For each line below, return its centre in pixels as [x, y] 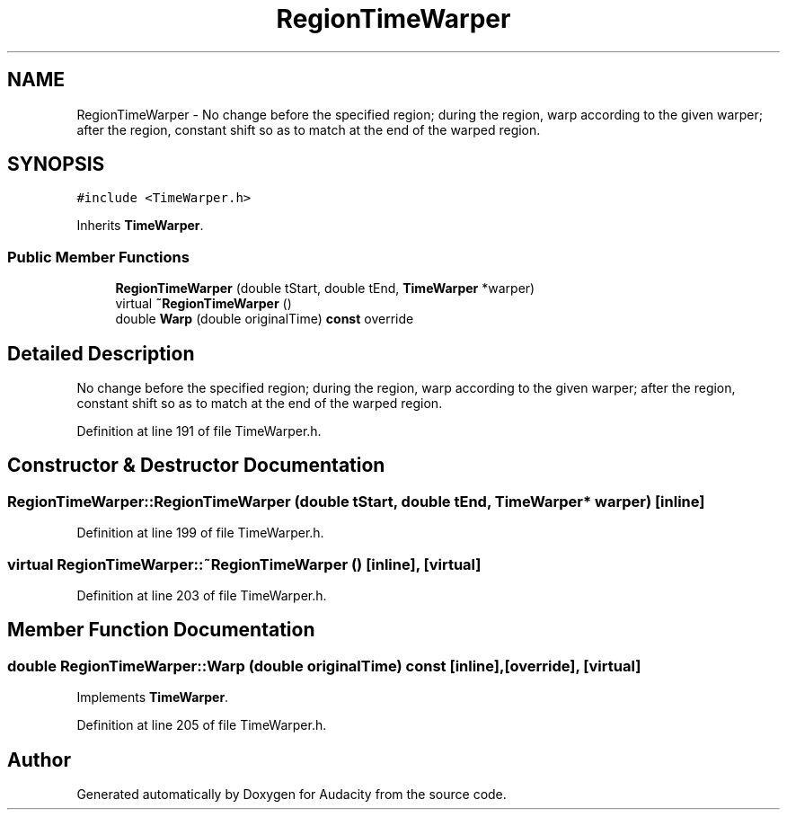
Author [39, 759]
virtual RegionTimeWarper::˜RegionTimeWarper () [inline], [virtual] [244, 564]
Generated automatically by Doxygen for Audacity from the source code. [292, 795]
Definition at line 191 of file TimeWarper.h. [199, 431]
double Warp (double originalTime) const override [265, 319]
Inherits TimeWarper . [140, 226]
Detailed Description [101, 353]
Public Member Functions [98, 257]
